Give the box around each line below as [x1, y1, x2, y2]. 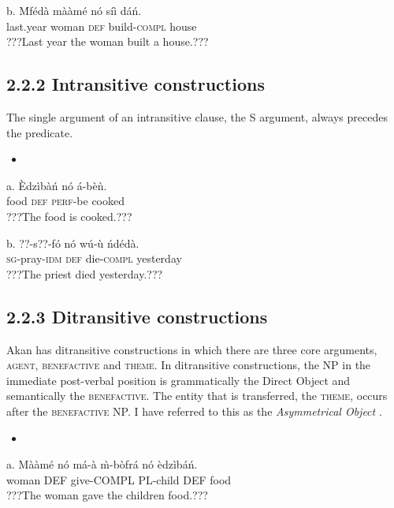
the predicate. [6, 124, 73, 140]
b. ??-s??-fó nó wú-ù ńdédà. [6, 234, 139, 251]
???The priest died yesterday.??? [6, 265, 163, 282]
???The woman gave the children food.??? [6, 487, 208, 503]
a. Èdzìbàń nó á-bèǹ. [6, 177, 107, 193]
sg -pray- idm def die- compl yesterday [6, 250, 182, 267]
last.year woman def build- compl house [6, 17, 197, 34]
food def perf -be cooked [6, 192, 125, 209]
